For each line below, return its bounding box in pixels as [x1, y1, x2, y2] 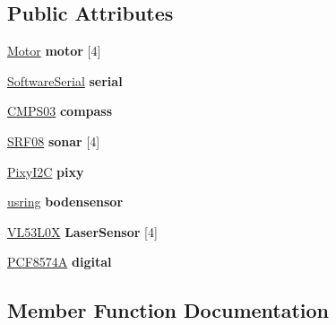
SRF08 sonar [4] [7, 131, 100, 150]
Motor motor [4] [7, 41, 101, 60]
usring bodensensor [7, 192, 124, 211]
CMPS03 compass [7, 101, 113, 120]
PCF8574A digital [7, 252, 112, 271]
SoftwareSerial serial [7, 71, 123, 90]
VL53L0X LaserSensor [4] [7, 222, 158, 241]
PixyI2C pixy [7, 162, 84, 180]
